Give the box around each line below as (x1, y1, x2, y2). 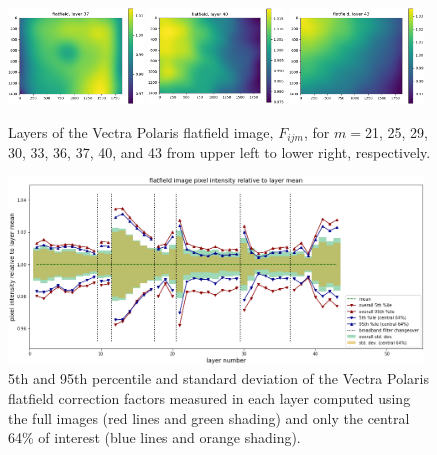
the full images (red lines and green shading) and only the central (8, 407, 410, 428)
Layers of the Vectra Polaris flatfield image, (8, 121, 274, 142)
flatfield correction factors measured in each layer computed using (8, 387, 411, 408)
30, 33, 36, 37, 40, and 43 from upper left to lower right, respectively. (8, 142, 431, 163)
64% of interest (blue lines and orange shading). (8, 427, 301, 448)
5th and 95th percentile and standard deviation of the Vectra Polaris (8, 368, 429, 389)
